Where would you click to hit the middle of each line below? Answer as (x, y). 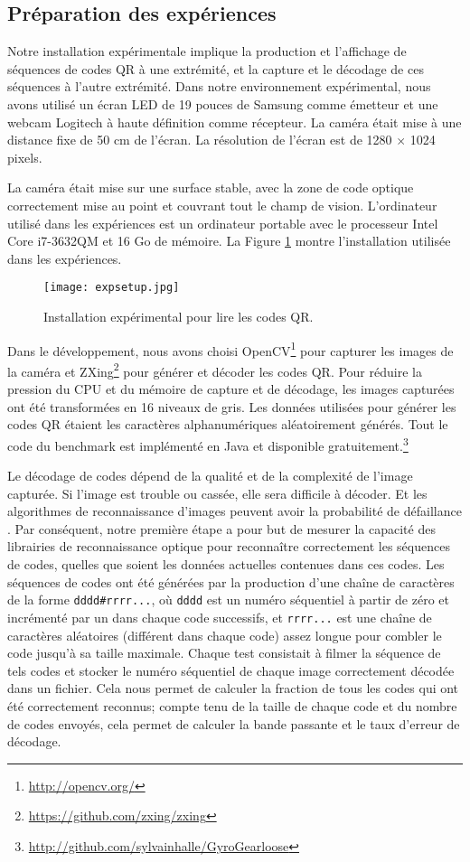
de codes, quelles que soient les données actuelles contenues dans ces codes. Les (226, 564)
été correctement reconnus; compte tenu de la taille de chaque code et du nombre (232, 705)
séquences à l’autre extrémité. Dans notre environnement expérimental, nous (219, 86)
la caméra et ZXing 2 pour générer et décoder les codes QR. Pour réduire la (215, 370)
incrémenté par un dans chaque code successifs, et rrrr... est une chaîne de (220, 617)
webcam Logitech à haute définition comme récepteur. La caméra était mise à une (235, 122)
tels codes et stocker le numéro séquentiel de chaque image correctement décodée (231, 670)
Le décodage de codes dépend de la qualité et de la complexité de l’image (210, 476)
